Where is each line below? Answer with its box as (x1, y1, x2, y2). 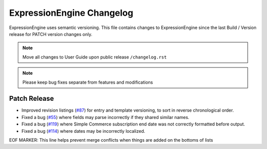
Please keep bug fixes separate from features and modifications (22, 79, 153, 85)
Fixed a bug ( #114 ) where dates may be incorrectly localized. (21, 128, 145, 134)
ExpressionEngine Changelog (9, 7, 133, 18)
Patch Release (9, 94, 54, 103)
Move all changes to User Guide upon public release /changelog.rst (22, 54, 167, 60)
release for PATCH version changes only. (9, 31, 92, 37)
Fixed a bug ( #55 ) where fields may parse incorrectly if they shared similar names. (21, 114, 190, 120)
